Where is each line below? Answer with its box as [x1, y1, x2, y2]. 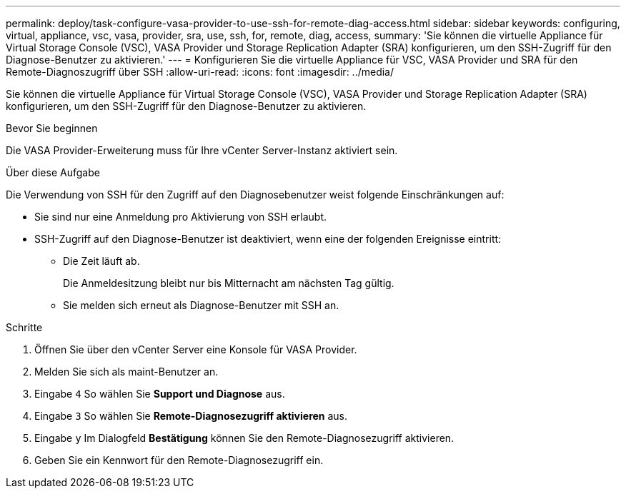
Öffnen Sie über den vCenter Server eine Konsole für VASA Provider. [34, 343, 357, 356]
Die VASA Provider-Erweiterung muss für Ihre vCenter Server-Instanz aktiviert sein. [6, 144, 398, 156]
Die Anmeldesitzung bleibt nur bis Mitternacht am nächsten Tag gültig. [63, 277, 394, 289]
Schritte [6, 321, 43, 333]
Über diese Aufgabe [6, 166, 100, 178]
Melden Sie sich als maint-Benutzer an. [34, 366, 219, 378]
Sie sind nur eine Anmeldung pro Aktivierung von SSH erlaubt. [34, 211, 327, 223]
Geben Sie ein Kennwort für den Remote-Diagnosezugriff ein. [34, 454, 324, 466]
